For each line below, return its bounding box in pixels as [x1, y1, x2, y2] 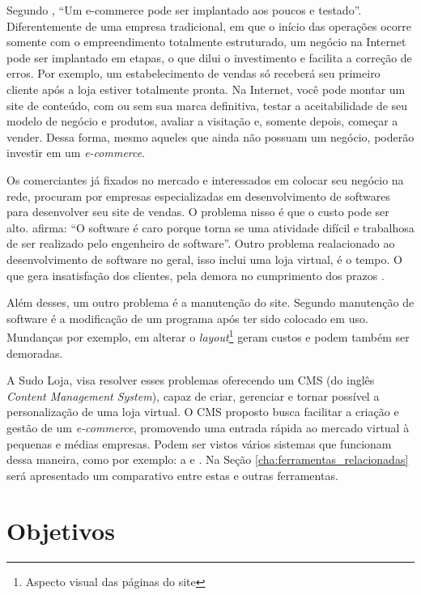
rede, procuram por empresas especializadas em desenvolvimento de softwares [6, 187, 390, 204]
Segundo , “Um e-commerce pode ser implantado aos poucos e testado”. [6, 2, 362, 18]
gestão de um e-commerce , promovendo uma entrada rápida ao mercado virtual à [6, 419, 410, 436]
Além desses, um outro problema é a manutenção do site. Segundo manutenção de [6, 294, 415, 311]
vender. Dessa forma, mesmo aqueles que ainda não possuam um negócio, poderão [6, 128, 415, 145]
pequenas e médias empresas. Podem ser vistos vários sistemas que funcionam [6, 435, 392, 452]
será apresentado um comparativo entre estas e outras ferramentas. [6, 466, 338, 483]
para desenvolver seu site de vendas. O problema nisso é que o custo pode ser [6, 203, 389, 220]
